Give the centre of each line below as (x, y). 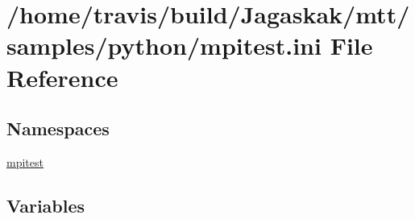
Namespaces (58, 128)
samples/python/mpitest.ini (164, 45)
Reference (62, 77)
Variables (46, 205)
